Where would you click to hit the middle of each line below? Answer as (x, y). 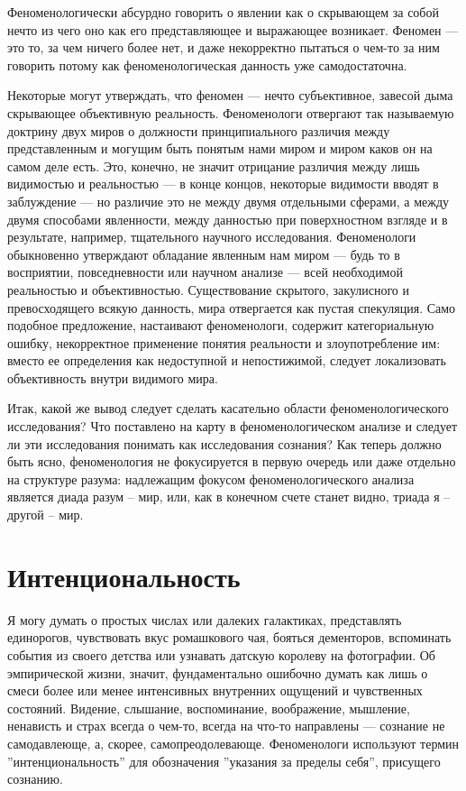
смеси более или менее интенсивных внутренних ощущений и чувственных (215, 690)
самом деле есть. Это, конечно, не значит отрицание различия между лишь (214, 166)
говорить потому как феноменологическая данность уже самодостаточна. (207, 64)
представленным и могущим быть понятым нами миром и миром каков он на (220, 148)
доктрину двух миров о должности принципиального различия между (199, 130)
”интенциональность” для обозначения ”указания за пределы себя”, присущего (224, 761)
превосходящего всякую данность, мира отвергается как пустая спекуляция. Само (232, 307)
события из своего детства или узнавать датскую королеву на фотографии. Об (221, 654)
